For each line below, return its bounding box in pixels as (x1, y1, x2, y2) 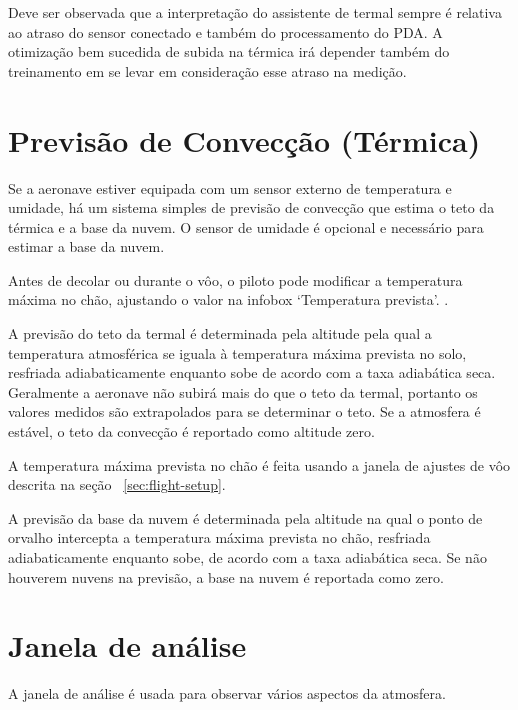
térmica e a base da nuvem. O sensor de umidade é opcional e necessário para (8, 216, 484, 237)
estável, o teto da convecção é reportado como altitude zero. (8, 421, 375, 442)
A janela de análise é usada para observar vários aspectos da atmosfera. (8, 683, 446, 704)
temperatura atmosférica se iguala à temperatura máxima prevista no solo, (8, 342, 467, 363)
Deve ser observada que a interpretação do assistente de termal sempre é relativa (8, 2, 502, 22)
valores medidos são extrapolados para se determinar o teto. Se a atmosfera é (8, 401, 481, 422)
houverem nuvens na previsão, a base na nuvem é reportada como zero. (8, 566, 444, 587)
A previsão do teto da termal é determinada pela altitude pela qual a (8, 323, 432, 344)
